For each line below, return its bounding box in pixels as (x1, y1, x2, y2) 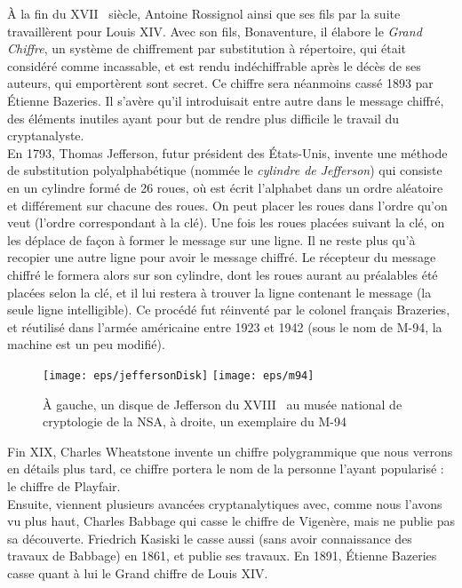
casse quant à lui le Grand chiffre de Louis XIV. (7, 563, 268, 582)
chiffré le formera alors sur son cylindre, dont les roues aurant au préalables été (7, 265, 438, 283)
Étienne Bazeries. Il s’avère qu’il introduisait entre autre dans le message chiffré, (7, 91, 444, 109)
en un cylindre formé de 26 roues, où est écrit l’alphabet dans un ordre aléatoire (7, 178, 443, 196)
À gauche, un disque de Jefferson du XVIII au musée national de (43, 394, 402, 413)
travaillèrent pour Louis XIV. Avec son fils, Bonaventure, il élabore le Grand (7, 21, 422, 40)
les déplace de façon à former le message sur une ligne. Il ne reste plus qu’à (7, 230, 416, 249)
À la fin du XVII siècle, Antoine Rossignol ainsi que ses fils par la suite (7, 4, 401, 22)
